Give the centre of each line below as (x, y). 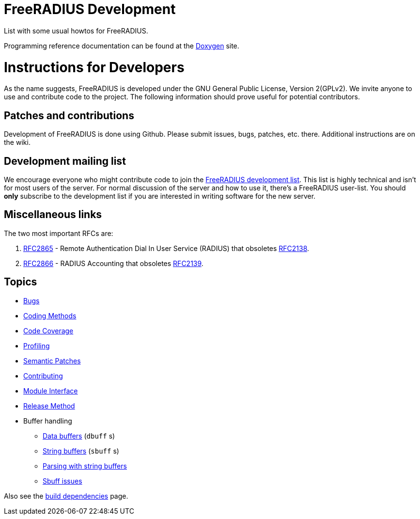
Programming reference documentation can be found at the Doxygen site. (122, 46)
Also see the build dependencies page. (66, 496)
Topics (21, 282)
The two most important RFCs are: (59, 233)
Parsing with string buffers (85, 466)
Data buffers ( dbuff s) (79, 436)
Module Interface (51, 391)
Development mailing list (65, 161)
